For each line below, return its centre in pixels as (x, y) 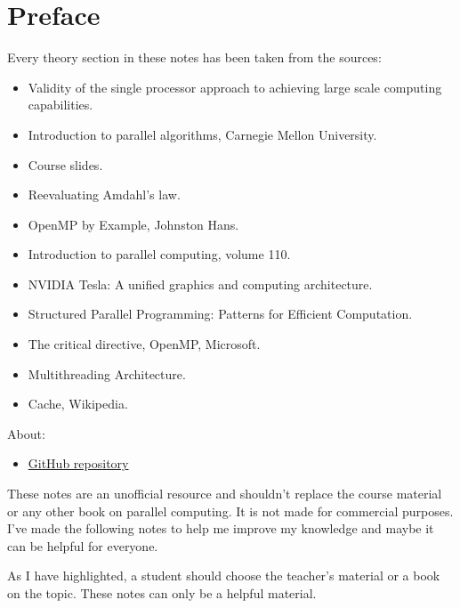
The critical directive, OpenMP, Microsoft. (144, 344)
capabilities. (61, 105)
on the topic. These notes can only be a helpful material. (162, 593)
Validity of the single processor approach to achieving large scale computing (235, 87)
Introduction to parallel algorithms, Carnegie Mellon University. (202, 134)
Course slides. (65, 164)
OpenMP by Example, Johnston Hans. (133, 224)
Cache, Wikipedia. (78, 404)
